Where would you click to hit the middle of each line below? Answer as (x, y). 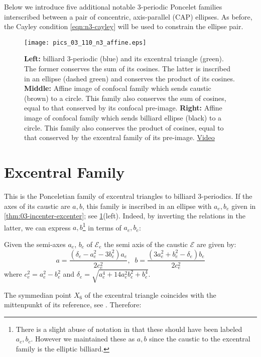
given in (244, 206)
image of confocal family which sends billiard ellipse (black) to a (123, 117)
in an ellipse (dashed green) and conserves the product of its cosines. (129, 78)
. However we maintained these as (83, 339)
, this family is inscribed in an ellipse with (147, 206)
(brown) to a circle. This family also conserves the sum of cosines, (125, 98)
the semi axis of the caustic (146, 244)
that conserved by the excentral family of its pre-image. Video (119, 137)
